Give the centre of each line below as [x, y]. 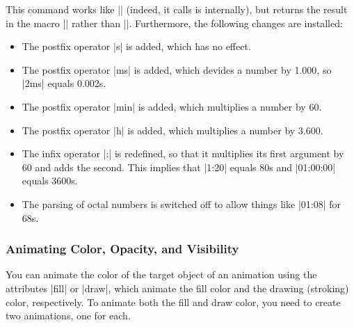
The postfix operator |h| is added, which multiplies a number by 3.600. [172, 130]
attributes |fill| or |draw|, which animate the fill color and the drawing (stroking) [177, 288]
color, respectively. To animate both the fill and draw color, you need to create [173, 302]
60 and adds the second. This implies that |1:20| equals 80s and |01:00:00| [179, 167]
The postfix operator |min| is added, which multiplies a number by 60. [172, 106]
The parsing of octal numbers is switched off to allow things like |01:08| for [182, 204]
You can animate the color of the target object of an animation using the [161, 274]
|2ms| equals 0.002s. [64, 83]
